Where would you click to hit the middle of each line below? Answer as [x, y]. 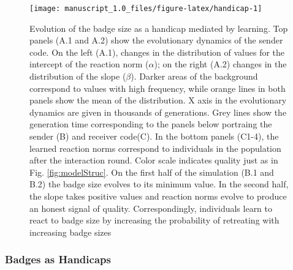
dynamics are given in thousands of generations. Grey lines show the [158, 112]
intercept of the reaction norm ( [89, 64]
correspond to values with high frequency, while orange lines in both [158, 88]
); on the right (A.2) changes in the [220, 64]
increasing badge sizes [70, 232]
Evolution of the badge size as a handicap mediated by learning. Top [159, 28]
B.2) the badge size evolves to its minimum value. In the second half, [159, 184]
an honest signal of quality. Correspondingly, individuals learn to [151, 208]
